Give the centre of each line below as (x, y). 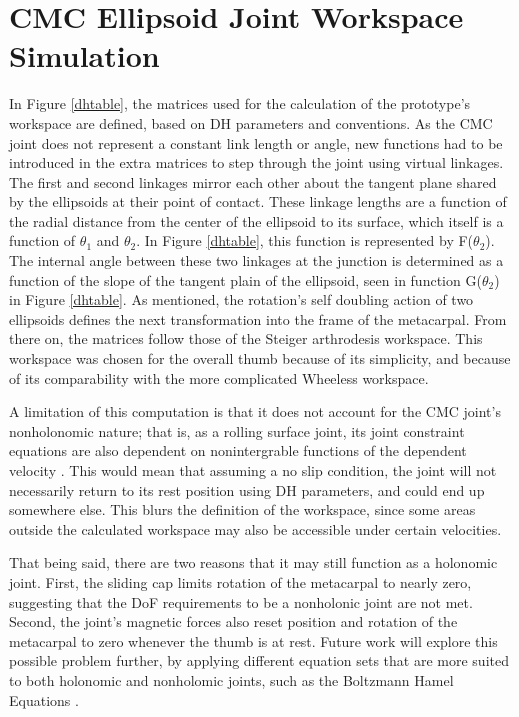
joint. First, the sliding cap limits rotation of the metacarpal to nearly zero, (240, 581)
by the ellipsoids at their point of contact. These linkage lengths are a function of (258, 201)
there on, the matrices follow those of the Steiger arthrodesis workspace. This (246, 338)
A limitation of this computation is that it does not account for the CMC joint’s (255, 411)
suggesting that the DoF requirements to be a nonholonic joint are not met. (241, 601)
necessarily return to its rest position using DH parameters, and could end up (247, 489)
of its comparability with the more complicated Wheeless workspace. (219, 377)
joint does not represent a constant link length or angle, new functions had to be (256, 142)
